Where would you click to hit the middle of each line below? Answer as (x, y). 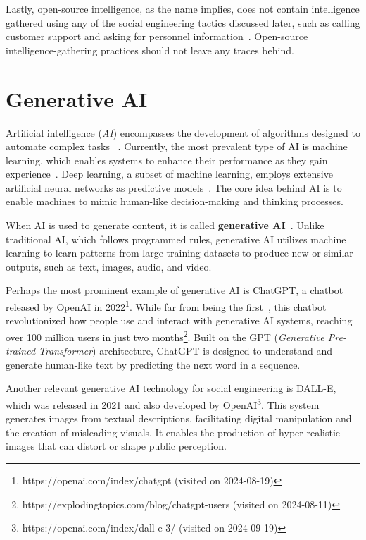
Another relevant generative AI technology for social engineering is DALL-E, (171, 388)
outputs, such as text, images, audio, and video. (109, 266)
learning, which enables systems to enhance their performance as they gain (167, 160)
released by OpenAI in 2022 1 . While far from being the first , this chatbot (166, 306)
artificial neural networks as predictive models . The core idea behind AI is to (174, 187)
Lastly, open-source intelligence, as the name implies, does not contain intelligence (183, 8)
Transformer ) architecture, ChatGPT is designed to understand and (186, 351)
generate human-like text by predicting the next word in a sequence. (153, 364)
